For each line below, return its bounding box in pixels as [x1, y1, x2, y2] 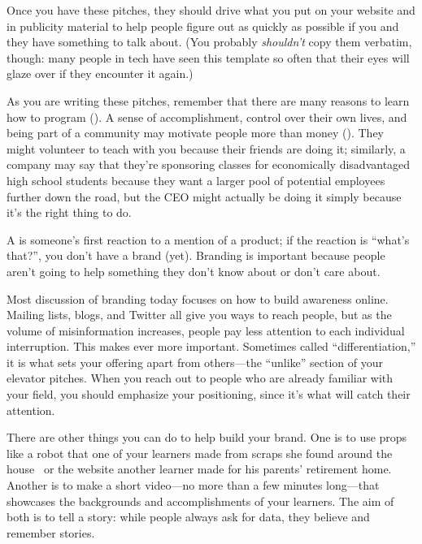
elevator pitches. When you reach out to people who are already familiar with [7, 369, 394, 386]
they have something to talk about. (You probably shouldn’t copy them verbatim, [7, 33, 412, 50]
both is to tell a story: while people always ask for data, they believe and [7, 508, 370, 525]
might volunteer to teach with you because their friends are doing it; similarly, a [7, 140, 406, 157]
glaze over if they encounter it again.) [7, 65, 194, 82]
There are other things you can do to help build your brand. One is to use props [7, 429, 407, 446]
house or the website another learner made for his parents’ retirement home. [7, 460, 392, 477]
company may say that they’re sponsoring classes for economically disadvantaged [7, 156, 411, 173]
